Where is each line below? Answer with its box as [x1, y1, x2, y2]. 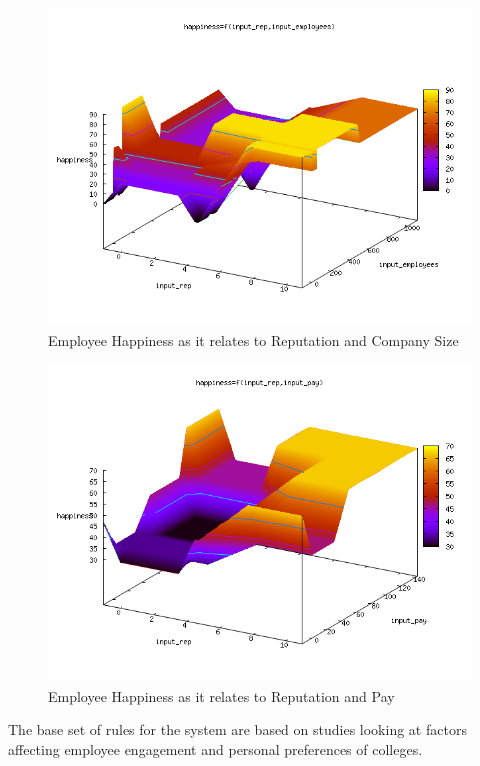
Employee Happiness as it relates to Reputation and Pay [48, 685, 395, 706]
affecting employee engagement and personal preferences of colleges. [8, 738, 423, 759]
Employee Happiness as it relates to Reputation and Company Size [48, 329, 459, 350]
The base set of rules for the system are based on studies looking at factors [8, 719, 467, 740]
